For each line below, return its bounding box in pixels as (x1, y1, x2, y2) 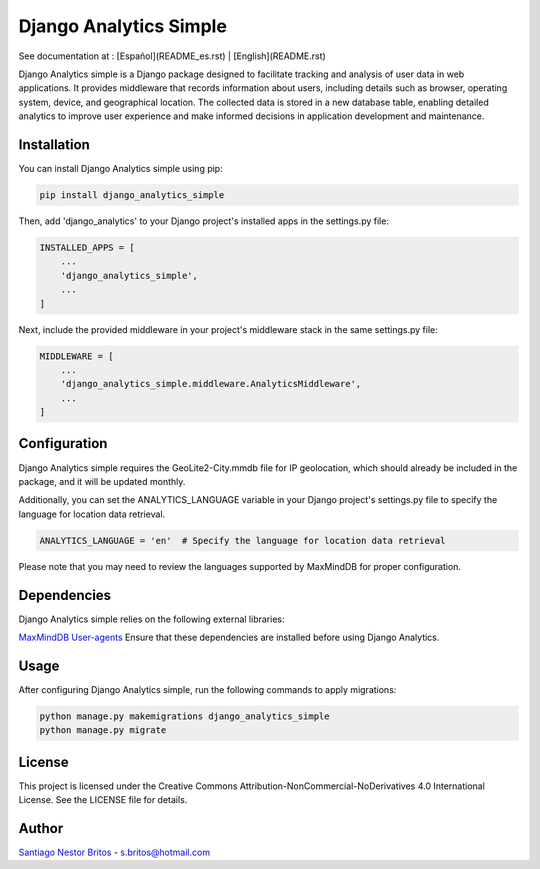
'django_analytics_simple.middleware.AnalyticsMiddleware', (60, 378, 362, 390)
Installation (18, 136, 90, 153)
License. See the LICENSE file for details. (18, 794, 188, 806)
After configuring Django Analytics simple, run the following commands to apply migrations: (18, 683, 397, 695)
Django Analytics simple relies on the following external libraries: (18, 613, 285, 625)
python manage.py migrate (39, 725, 167, 736)
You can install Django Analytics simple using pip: (18, 163, 224, 175)
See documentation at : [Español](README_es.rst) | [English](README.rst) (18, 50, 327, 62)
